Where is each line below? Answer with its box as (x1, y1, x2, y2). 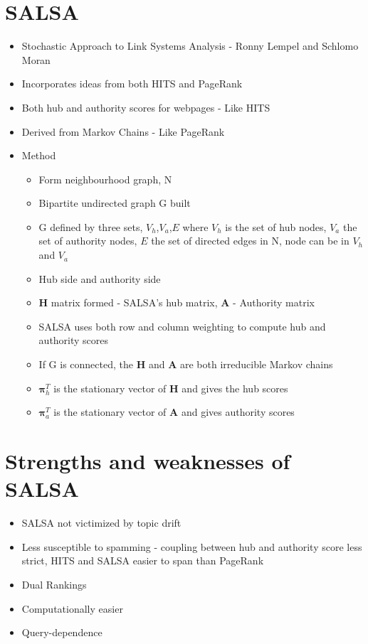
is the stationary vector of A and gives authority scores (53, 404, 295, 419)
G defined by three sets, (38, 219, 143, 234)
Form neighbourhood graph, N (38, 171, 172, 186)
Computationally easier (21, 601, 123, 616)
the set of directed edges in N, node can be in (151, 233, 349, 248)
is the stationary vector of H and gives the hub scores (53, 380, 288, 395)
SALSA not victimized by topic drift (21, 515, 182, 530)
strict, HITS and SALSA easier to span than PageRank (21, 553, 264, 568)
